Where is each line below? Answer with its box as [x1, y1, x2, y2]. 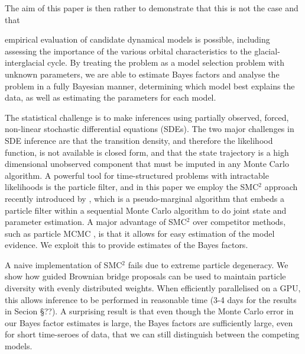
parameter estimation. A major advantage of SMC [5, 215, 187, 228]
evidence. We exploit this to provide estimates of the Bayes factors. [5, 239, 248, 251]
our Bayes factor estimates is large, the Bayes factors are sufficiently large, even [5, 316, 293, 329]
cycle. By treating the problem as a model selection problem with [47, 56, 284, 69]
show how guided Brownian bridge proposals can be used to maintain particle [5, 270, 286, 282]
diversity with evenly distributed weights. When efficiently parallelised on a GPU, [5, 282, 301, 294]
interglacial [5, 56, 45, 69]
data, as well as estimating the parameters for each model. [5, 91, 216, 104]
